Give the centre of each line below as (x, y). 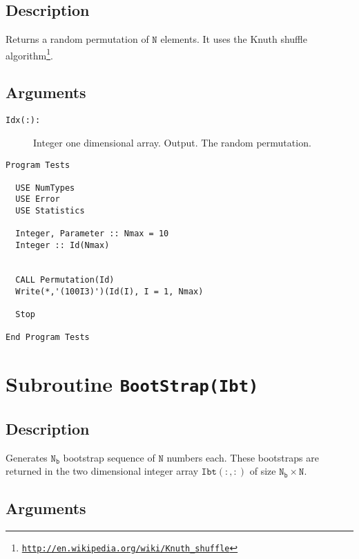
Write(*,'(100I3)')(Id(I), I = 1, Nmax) (109, 291)
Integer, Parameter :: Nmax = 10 (92, 234)
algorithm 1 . (29, 54)
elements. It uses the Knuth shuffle (234, 39)
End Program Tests (48, 338)
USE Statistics (50, 211)
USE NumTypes (45, 188)
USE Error (38, 199)
